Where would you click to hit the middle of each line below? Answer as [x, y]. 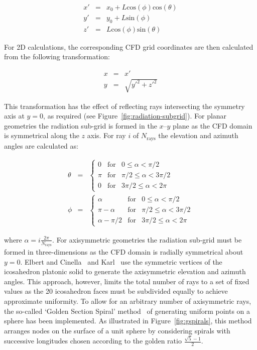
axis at [14, 116]
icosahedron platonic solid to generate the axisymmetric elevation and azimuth [125, 271]
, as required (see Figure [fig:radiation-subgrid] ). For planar [135, 116]
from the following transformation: [57, 56]
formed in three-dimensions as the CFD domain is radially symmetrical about [124, 251]
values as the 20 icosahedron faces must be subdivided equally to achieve [116, 291]
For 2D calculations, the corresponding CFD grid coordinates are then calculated [129, 46]
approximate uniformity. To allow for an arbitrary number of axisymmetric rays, [128, 301]
